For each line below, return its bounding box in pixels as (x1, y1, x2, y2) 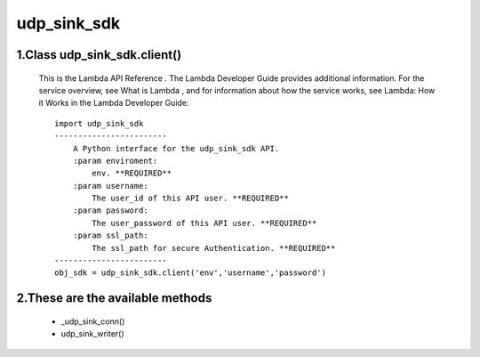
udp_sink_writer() (60, 329, 124, 339)
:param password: (72, 206, 148, 215)
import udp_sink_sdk (54, 118, 144, 128)
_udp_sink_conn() (60, 316, 125, 327)
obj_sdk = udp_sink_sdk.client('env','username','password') (54, 268, 326, 278)
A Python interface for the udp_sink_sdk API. (72, 143, 280, 153)
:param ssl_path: (72, 231, 148, 240)
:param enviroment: (72, 156, 158, 166)
